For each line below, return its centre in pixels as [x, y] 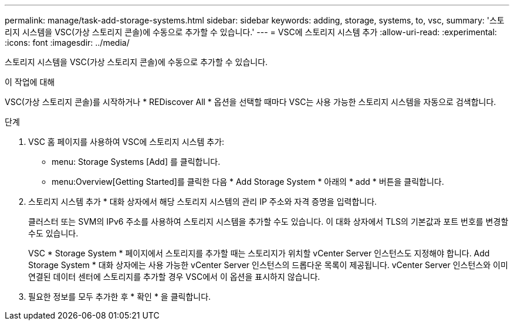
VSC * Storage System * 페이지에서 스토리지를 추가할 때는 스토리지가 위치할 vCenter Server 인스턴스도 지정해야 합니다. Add [259, 253]
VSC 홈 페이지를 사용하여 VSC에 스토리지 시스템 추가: [126, 142]
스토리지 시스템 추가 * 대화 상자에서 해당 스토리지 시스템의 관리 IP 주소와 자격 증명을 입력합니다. [203, 202]
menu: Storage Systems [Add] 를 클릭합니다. [136, 162]
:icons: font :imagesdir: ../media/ [67, 43]
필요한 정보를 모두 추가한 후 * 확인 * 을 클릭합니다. [120, 297]
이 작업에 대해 [30, 82]
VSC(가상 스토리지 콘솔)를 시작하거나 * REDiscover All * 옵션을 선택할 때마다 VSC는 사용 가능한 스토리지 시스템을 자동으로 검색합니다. [251, 102]
